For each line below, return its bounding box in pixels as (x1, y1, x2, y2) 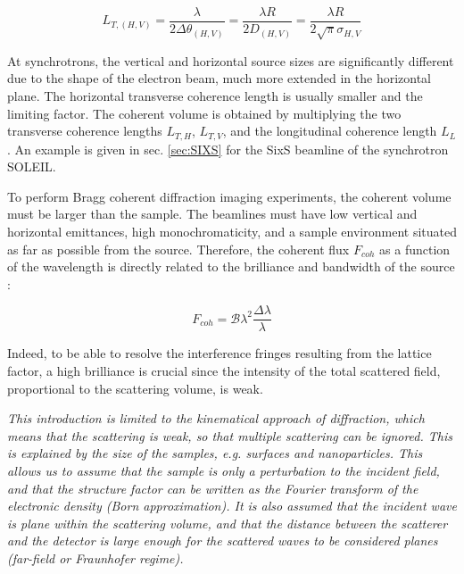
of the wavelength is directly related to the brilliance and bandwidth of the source (7, 257, 455, 276)
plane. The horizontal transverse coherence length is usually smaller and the (7, 87, 423, 105)
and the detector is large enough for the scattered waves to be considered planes (7, 531, 438, 550)
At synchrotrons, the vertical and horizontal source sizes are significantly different (7, 51, 454, 70)
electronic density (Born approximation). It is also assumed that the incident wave (7, 496, 457, 515)
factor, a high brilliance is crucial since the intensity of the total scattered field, (7, 362, 441, 380)
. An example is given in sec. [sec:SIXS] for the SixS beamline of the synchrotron (7, 139, 449, 158)
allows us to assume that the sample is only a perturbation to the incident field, (7, 462, 440, 480)
